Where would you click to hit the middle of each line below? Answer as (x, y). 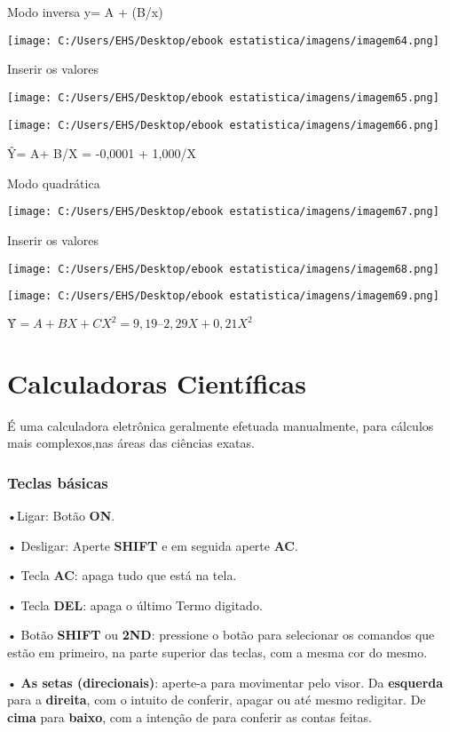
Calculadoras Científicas (157, 382)
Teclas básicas (58, 482)
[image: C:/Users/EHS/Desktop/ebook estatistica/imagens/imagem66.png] (223, 125)
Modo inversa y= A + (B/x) (85, 12)
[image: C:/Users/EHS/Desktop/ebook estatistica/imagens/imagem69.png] (223, 296)
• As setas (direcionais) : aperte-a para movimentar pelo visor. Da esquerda (225, 682)
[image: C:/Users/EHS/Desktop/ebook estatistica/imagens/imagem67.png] (223, 212)
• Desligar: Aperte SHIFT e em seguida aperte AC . (153, 545)
